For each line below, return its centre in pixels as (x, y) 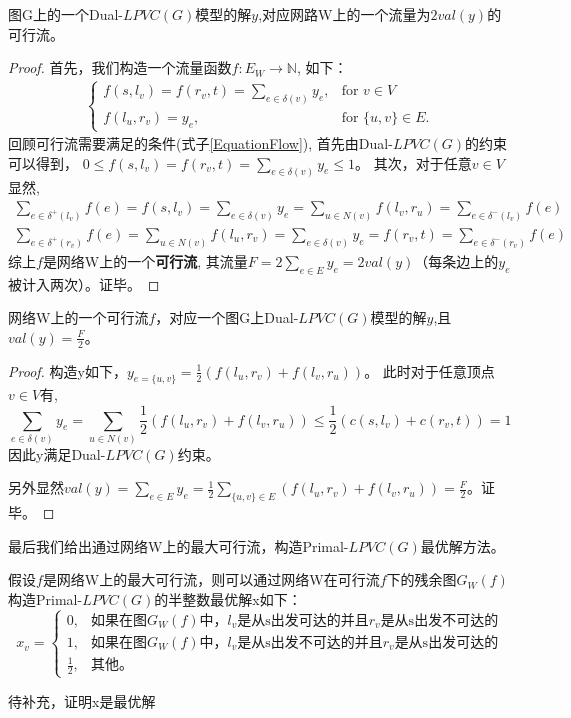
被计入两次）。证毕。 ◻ (84, 283)
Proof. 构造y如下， (67, 370)
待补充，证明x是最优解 (82, 700)
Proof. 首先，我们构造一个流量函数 (120, 67)
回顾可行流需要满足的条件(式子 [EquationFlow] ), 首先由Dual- (200, 143)
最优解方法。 (462, 545)
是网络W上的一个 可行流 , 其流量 (145, 260)
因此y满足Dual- (57, 453)
